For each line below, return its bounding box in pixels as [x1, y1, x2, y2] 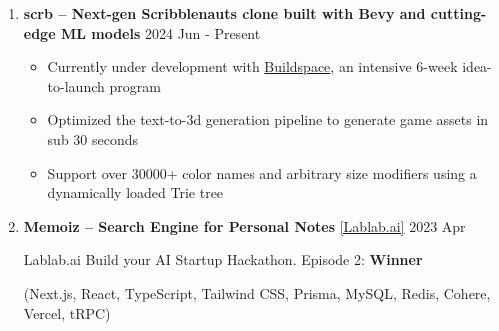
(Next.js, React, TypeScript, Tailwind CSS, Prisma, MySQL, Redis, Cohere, [23, 282, 491, 303]
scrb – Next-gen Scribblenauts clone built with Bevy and [23, 3, 426, 23]
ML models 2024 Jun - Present [60, 22, 261, 43]
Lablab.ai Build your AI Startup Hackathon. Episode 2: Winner [23, 249, 423, 270]
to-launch [47, 75, 105, 96]
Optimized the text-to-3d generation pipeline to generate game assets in [47, 109, 489, 130]
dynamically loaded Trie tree [47, 182, 224, 203]
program [109, 75, 161, 96]
